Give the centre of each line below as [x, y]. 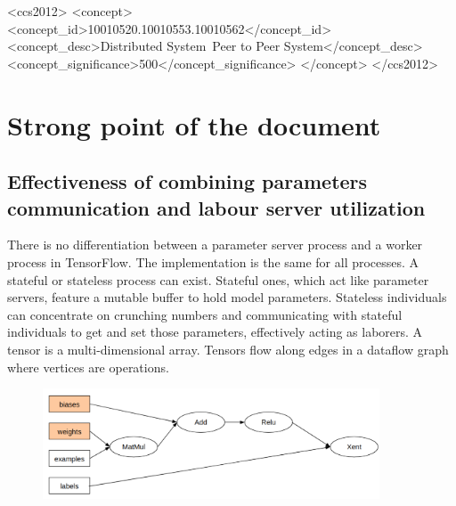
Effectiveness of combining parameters [187, 181]
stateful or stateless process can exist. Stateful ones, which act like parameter [218, 279]
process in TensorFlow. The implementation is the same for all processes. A [213, 261]
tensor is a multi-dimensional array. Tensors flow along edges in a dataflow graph [228, 349]
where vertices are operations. [88, 367]
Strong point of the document [194, 124]
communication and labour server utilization [216, 207]
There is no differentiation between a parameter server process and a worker [215, 245]
